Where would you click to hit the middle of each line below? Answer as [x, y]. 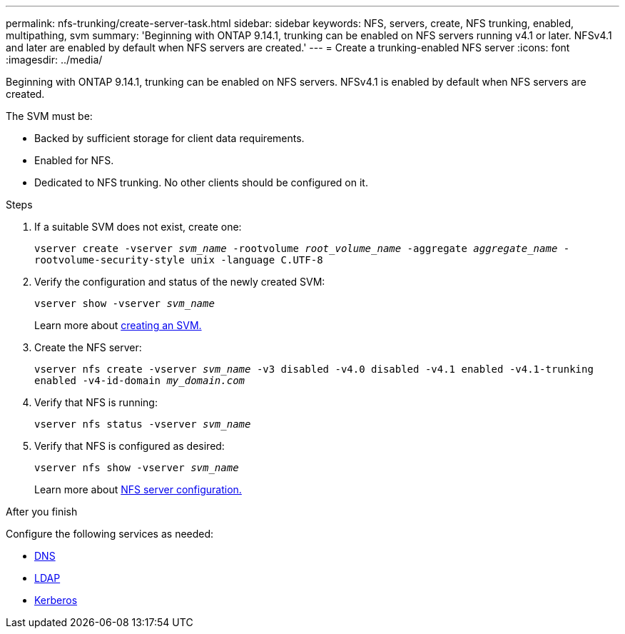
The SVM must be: [49, 116]
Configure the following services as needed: [110, 534]
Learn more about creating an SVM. [118, 325]
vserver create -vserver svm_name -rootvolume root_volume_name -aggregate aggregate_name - [302, 248]
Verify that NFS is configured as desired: [129, 446]
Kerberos [56, 600]
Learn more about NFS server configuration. [138, 489]
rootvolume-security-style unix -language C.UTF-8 [179, 260]
